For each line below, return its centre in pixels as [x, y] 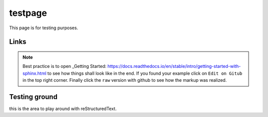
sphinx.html [34, 73]
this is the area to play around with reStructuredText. [63, 109]
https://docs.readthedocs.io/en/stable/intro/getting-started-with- [174, 66]
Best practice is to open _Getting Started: [65, 66]
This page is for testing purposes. [44, 28]
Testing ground [33, 97]
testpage [28, 13]
